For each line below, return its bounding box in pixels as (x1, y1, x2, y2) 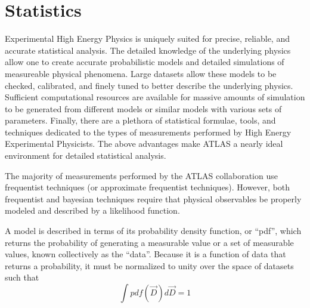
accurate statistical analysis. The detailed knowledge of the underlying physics (5, 44, 291, 56)
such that (5, 271, 39, 284)
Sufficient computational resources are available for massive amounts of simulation (5, 91, 305, 103)
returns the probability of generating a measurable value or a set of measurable (5, 236, 294, 248)
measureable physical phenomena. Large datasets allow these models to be (5, 67, 277, 79)
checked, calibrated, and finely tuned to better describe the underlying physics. (5, 79, 293, 91)
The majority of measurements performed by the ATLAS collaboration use (5, 169, 278, 181)
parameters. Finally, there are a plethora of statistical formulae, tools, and (5, 114, 276, 127)
